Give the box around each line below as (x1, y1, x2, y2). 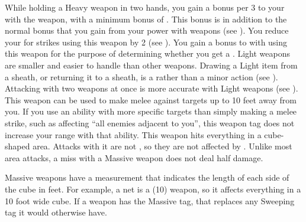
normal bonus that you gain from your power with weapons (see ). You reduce (5, 24, 289, 37)
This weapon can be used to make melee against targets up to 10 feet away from (5, 93, 297, 106)
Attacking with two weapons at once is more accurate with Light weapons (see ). (5, 82, 298, 94)
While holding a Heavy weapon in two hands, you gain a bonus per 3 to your (5, 1, 285, 13)
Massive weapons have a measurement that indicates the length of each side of (5, 171, 289, 184)
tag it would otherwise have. (5, 206, 107, 218)
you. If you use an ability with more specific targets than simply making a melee (5, 105, 297, 117)
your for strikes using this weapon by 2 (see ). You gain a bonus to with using (5, 35, 288, 48)
